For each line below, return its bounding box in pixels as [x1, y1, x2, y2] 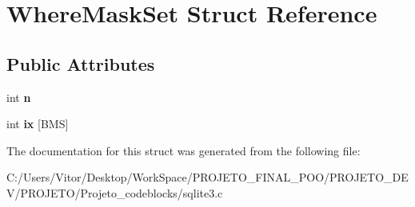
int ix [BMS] [6, 115, 69, 132]
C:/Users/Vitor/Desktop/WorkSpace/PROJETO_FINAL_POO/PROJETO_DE [6, 169, 409, 186]
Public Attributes [6, 51, 155, 76]
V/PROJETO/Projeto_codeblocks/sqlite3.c [6, 184, 223, 201]
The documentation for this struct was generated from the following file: [6, 142, 361, 158]
